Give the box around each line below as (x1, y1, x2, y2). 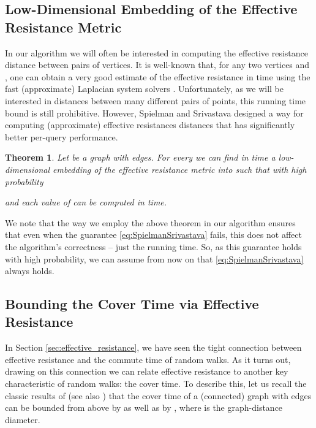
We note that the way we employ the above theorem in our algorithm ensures (5, 216, 296, 229)
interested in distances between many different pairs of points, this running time (5, 94, 306, 107)
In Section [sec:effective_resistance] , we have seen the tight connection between (5, 341, 302, 354)
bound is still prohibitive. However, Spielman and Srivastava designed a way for (5, 106, 304, 119)
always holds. (5, 264, 55, 277)
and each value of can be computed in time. (5, 196, 167, 208)
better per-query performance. (5, 130, 118, 143)
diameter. (5, 413, 40, 426)
